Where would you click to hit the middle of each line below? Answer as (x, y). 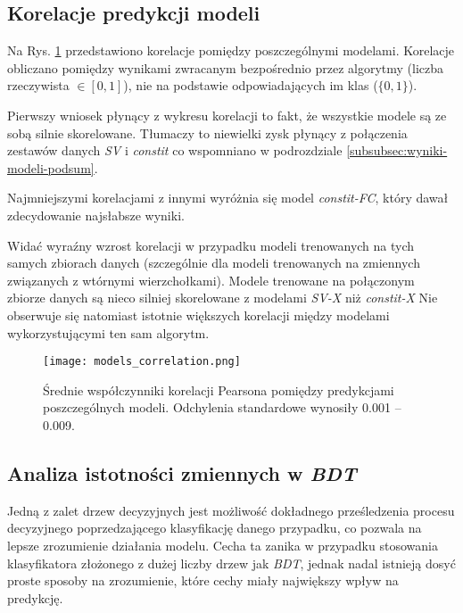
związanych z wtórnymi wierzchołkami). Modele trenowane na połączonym (211, 280)
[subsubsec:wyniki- (397, 150)
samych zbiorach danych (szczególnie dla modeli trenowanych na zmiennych (214, 263)
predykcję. (35, 597)
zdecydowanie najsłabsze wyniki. (96, 215)
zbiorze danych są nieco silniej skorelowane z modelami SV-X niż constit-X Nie (223, 298)
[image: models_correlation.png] (142, 362)
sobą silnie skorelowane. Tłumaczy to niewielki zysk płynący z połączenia (207, 133)
